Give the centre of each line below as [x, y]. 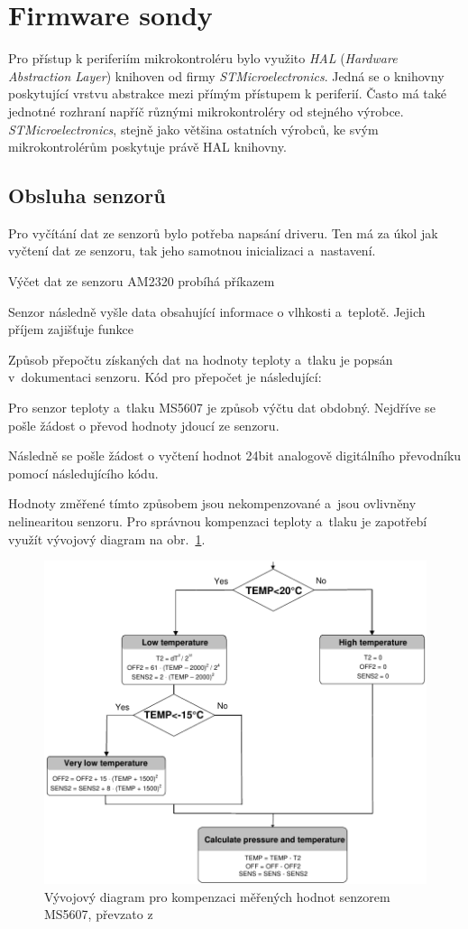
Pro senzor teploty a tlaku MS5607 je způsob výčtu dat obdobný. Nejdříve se [222, 408]
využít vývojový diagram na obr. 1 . [107, 539]
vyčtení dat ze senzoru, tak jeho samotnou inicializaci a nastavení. [192, 251]
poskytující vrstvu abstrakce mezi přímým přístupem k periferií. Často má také [227, 93]
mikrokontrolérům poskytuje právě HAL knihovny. [147, 147]
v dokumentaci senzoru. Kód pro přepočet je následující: [165, 377]
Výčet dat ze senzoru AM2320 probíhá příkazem [142, 281]
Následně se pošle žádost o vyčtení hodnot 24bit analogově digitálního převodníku [235, 455]
